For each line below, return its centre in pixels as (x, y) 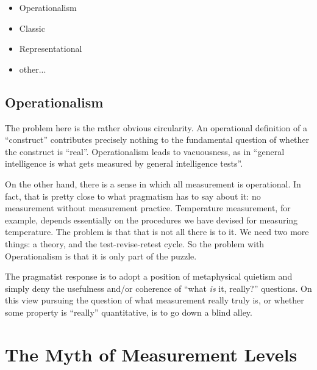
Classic (32, 28)
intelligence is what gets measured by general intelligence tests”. (124, 163)
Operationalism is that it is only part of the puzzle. (101, 256)
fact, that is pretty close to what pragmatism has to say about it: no (133, 196)
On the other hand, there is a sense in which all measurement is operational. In (153, 183)
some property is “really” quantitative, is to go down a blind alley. (129, 312)
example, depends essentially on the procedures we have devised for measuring (151, 219)
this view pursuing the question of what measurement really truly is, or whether (155, 300)
